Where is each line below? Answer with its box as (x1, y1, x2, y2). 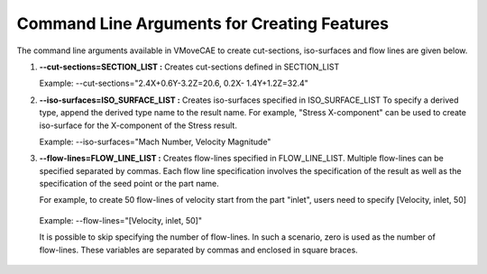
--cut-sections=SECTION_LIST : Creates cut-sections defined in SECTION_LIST (39, 61, 340, 72)
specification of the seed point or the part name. (39, 178, 220, 189)
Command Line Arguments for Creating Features (16, 14, 390, 33)
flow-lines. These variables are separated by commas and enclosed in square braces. (39, 244, 358, 255)
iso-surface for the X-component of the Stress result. (39, 120, 238, 131)
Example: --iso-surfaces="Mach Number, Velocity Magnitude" (39, 136, 271, 147)
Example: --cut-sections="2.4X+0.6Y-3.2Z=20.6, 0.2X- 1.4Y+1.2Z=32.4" (39, 78, 308, 89)
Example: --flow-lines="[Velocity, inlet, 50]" (39, 215, 203, 225)
